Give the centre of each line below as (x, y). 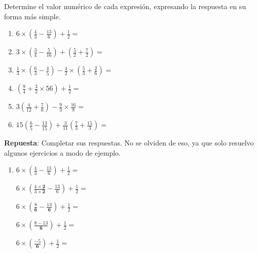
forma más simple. (32, 16)
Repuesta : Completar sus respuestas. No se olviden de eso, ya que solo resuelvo (129, 143)
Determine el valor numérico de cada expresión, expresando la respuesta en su (125, 6)
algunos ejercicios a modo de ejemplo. (63, 152)
